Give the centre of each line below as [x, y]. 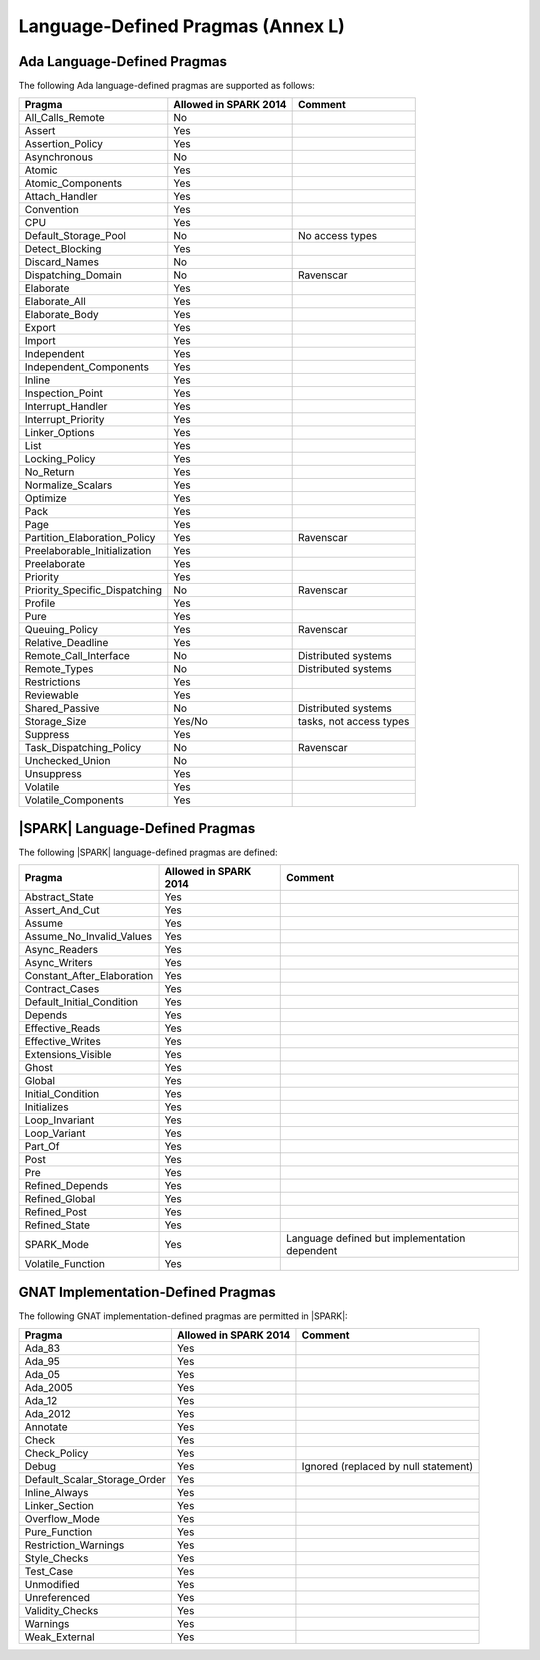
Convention [51, 210]
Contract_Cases [62, 989]
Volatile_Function [64, 1264]
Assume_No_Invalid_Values [88, 937]
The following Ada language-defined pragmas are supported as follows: [166, 86]
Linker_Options [59, 433]
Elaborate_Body [61, 315]
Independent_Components [87, 367]
